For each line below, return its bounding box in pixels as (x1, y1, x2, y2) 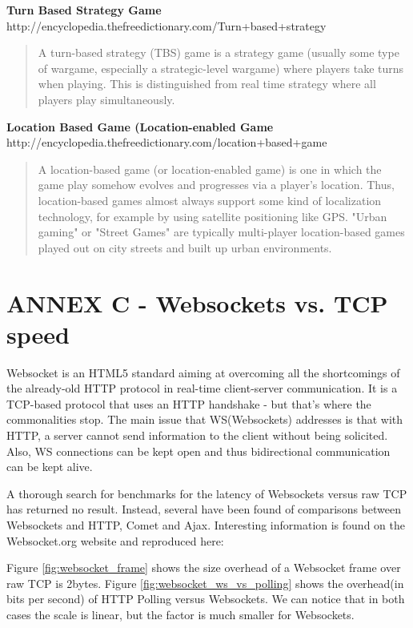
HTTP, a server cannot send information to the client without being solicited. (6, 427, 388, 443)
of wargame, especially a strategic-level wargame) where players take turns (38, 59, 404, 76)
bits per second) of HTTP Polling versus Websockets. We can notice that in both (6, 590, 405, 607)
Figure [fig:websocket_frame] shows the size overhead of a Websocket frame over (6, 559, 401, 576)
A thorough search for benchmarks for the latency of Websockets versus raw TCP (6, 485, 407, 501)
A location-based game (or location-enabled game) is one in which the (38, 160, 382, 177)
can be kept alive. (6, 458, 93, 475)
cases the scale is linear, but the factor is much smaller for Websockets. (6, 606, 355, 622)
